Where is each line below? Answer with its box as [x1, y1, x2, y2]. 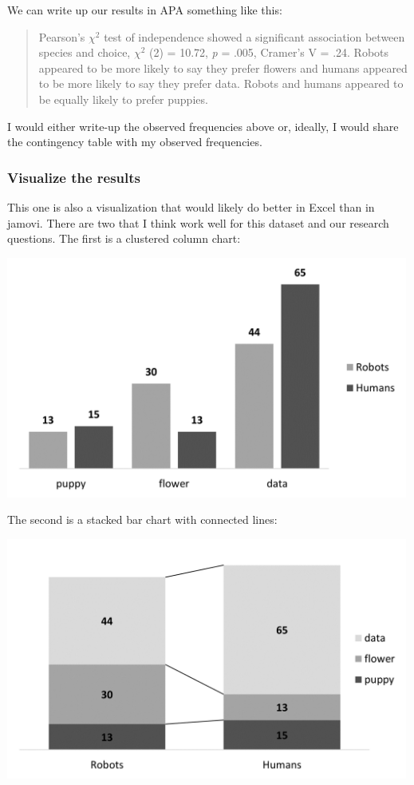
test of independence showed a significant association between [104, 28, 405, 45]
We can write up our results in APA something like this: [7, 2, 282, 18]
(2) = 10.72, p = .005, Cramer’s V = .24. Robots [149, 44, 389, 61]
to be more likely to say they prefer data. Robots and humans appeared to [38, 75, 404, 92]
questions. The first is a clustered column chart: [7, 230, 241, 247]
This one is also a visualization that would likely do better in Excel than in [7, 198, 375, 215]
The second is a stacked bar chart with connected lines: [7, 511, 278, 528]
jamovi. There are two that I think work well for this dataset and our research [7, 214, 389, 231]
